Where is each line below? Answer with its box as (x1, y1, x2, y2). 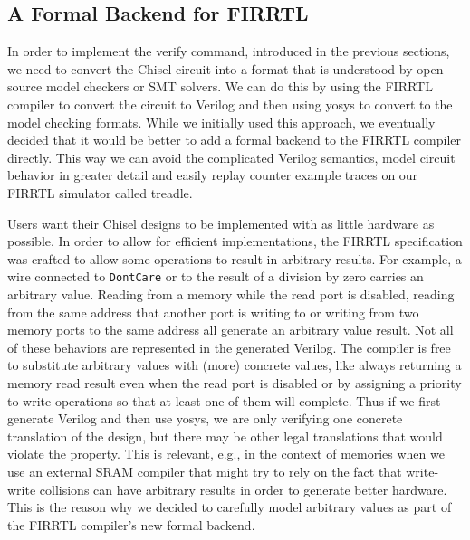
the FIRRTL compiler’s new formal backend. (7, 515, 255, 534)
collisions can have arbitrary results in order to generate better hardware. (39, 479, 447, 498)
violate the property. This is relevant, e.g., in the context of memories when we (7, 444, 445, 463)
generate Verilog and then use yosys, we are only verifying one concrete (7, 409, 403, 428)
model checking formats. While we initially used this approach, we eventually (7, 112, 436, 131)
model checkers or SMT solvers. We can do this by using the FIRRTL (45, 77, 433, 96)
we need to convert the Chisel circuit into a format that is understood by (7, 59, 413, 78)
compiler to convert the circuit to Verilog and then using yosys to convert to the (7, 94, 453, 113)
